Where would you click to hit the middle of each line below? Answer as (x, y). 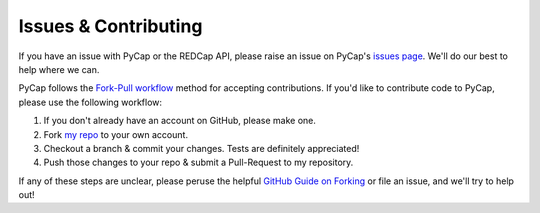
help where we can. (59, 69)
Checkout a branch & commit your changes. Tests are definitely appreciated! (201, 148)
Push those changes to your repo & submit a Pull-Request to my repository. (198, 162)
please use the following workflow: (90, 102)
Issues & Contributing (110, 26)
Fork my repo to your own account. (116, 134)
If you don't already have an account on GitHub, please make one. (180, 121)
